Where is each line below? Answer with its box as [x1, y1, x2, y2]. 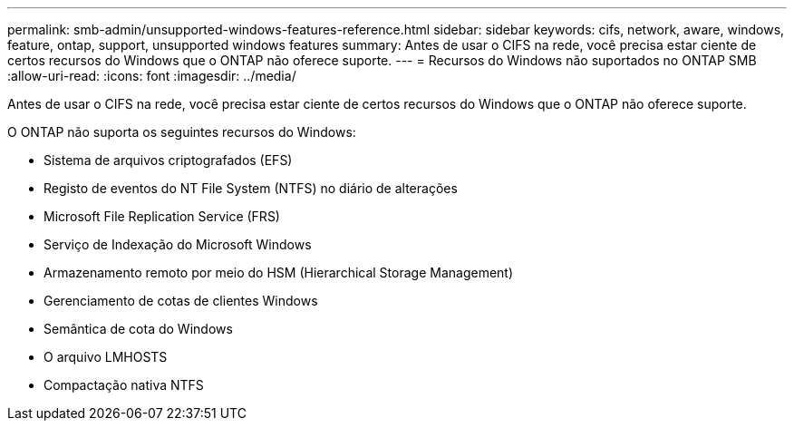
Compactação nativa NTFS [44, 377, 204, 393]
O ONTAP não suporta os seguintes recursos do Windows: [7, 124, 356, 140]
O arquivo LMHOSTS [44, 349, 168, 365]
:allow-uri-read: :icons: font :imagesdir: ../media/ [7, 68, 296, 83]
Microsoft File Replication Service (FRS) [44, 209, 280, 224]
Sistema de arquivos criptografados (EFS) [44, 152, 293, 168]
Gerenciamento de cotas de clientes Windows [44, 293, 318, 308]
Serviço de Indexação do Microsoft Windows [44, 237, 312, 252]
